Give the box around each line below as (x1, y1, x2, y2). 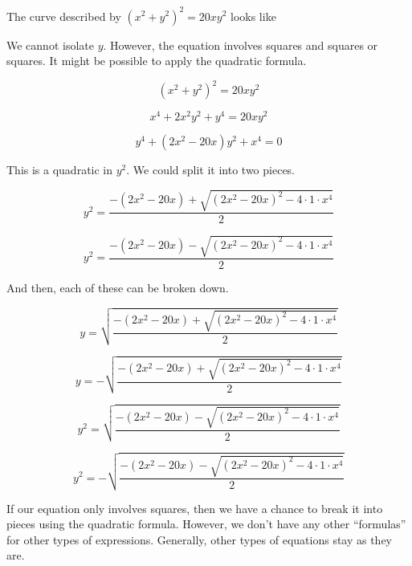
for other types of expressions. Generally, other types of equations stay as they (6, 531, 393, 548)
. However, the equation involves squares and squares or (103, 36, 378, 53)
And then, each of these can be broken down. (6, 279, 229, 296)
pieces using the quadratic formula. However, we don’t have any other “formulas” (6, 515, 406, 532)
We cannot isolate (6, 36, 94, 53)
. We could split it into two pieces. (126, 161, 296, 178)
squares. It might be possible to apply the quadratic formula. (6, 52, 307, 69)
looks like (230, 7, 276, 24)
